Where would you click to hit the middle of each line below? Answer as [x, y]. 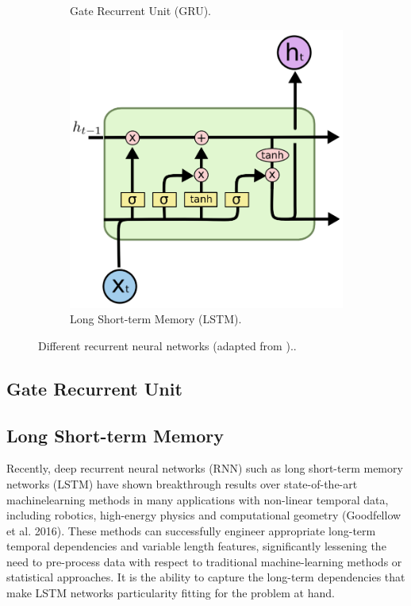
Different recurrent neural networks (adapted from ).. [167, 345]
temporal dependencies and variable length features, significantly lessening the [196, 546]
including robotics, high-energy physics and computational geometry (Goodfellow [204, 515]
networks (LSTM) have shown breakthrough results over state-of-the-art [182, 483]
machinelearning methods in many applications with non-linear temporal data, [198, 499]
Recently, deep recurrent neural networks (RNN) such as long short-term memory [205, 468]
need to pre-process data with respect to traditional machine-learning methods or [204, 561]
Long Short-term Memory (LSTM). [156, 319]
